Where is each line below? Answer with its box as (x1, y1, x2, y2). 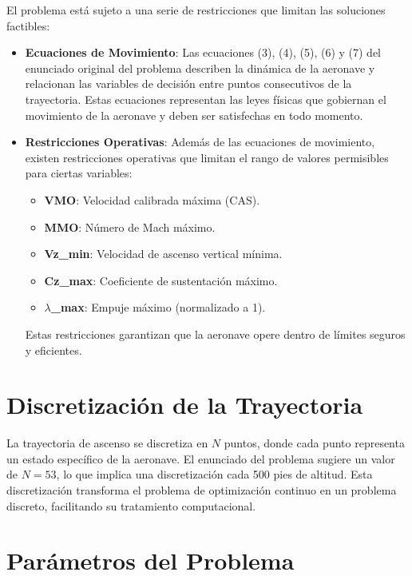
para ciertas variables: (25, 165, 133, 181)
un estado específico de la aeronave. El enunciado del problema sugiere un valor (6, 450, 395, 467)
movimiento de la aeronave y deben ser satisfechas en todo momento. (25, 106, 363, 123)
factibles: (6, 17, 50, 34)
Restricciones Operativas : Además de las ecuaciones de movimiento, (25, 133, 375, 150)
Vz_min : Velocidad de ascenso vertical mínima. (44, 245, 283, 262)
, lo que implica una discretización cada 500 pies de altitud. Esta (56, 466, 373, 483)
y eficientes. (25, 341, 82, 358)
